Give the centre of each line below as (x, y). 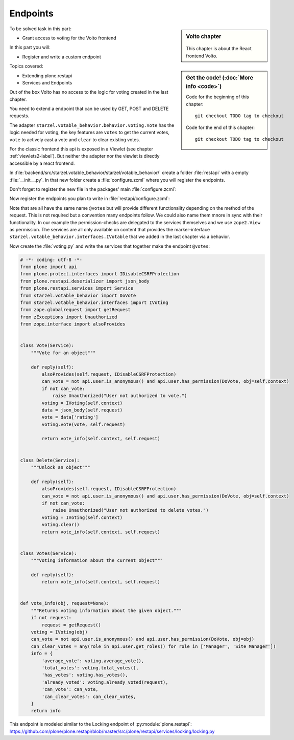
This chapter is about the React (219, 49)
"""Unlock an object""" (60, 467)
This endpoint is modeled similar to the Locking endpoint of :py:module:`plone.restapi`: (101, 724)
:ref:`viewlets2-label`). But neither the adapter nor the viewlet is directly (84, 156)
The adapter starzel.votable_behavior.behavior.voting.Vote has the (92, 125)
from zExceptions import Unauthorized (69, 317)
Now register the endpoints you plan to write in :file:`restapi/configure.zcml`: (90, 199)
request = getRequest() (71, 625)
